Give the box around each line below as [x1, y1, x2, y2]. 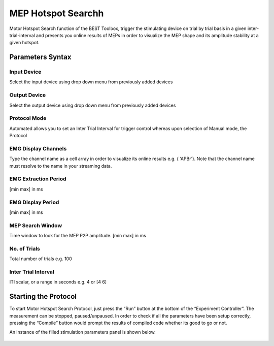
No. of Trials [9, 245, 41, 252]
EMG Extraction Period [9, 175, 66, 182]
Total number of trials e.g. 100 [9, 256, 72, 262]
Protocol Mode [9, 115, 47, 122]
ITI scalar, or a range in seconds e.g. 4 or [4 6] [9, 279, 107, 285]
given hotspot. [9, 40, 40, 46]
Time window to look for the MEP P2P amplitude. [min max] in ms [9, 233, 147, 239]
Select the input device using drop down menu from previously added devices [9, 79, 173, 85]
